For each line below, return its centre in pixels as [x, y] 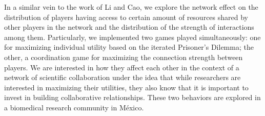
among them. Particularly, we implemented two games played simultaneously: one [132, 37]
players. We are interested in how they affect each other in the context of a [122, 67]
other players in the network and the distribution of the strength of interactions [129, 27]
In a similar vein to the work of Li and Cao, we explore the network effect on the [131, 7]
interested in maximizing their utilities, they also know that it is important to [126, 87]
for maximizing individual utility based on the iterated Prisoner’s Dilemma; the [129, 47]
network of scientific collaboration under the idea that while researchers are [123, 77]
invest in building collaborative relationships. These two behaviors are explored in [132, 97]
